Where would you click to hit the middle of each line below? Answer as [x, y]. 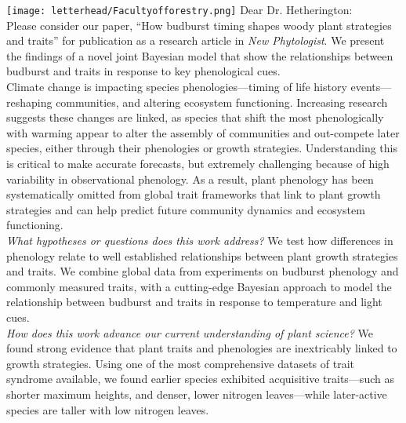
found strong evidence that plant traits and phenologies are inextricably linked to [202, 348]
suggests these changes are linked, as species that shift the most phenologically [195, 117]
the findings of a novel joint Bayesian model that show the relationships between [200, 55]
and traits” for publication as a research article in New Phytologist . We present [196, 40]
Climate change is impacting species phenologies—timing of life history [177, 87]
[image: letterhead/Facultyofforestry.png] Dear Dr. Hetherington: [179, 9]
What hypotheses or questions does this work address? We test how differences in [200, 240]
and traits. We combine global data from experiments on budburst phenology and [203, 271]
